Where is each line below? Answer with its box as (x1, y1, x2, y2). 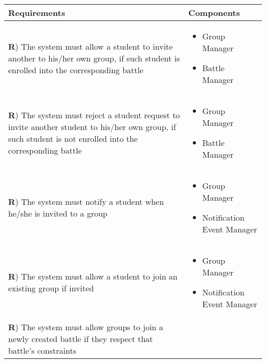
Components (188, 7, 240, 18)
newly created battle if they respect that (8, 333, 153, 345)
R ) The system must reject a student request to (8, 109, 180, 121)
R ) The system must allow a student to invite (8, 40, 173, 52)
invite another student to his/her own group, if (8, 121, 176, 133)
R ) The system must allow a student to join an (8, 270, 178, 282)
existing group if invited (8, 282, 94, 294)
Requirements (8, 7, 65, 18)
